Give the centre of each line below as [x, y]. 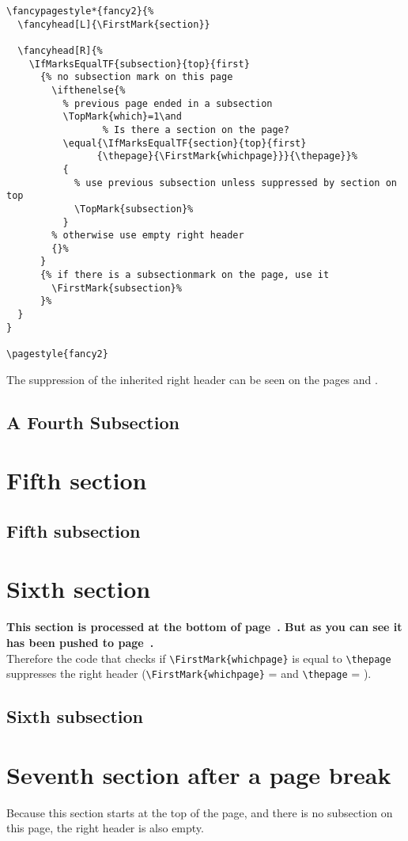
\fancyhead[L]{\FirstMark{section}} [114, 24]
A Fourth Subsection [93, 422]
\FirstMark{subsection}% [117, 288]
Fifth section [77, 480]
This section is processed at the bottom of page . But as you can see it [204, 627]
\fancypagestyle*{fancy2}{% [80, 11]
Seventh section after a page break [199, 774]
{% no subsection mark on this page [136, 77]
